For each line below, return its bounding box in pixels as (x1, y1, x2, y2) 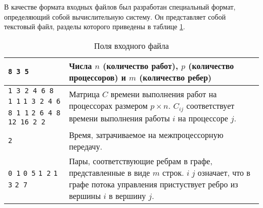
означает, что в (197, 166, 250, 178)
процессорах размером (69, 100, 148, 112)
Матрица (69, 88, 100, 100)
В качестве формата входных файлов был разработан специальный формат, (4, 2, 236, 12)
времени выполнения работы (69, 112, 170, 124)
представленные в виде (69, 166, 150, 178)
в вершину (109, 189, 146, 201)
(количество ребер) (139, 71, 212, 83)
